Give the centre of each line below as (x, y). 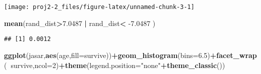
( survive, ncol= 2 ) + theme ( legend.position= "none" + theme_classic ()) (115, 65)
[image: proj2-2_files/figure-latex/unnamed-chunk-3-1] (99, 7)
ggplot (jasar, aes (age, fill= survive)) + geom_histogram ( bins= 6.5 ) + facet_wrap (130, 55)
